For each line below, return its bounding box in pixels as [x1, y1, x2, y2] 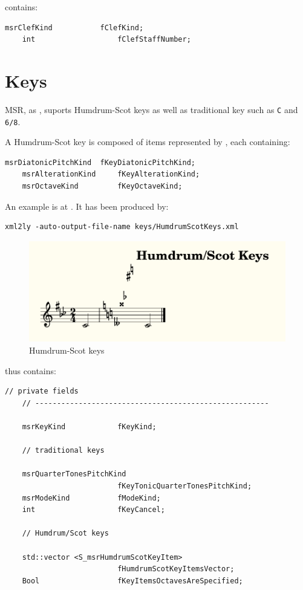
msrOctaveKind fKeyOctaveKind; [22, 182, 183, 190]
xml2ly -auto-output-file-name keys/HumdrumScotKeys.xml [5, 222, 239, 232]
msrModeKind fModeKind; [22, 493, 161, 502]
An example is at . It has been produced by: [5, 199, 169, 212]
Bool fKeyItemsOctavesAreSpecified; [22, 576, 243, 585]
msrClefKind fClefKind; [5, 23, 144, 32]
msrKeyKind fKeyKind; [22, 423, 157, 431]
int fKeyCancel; [22, 505, 165, 514]
